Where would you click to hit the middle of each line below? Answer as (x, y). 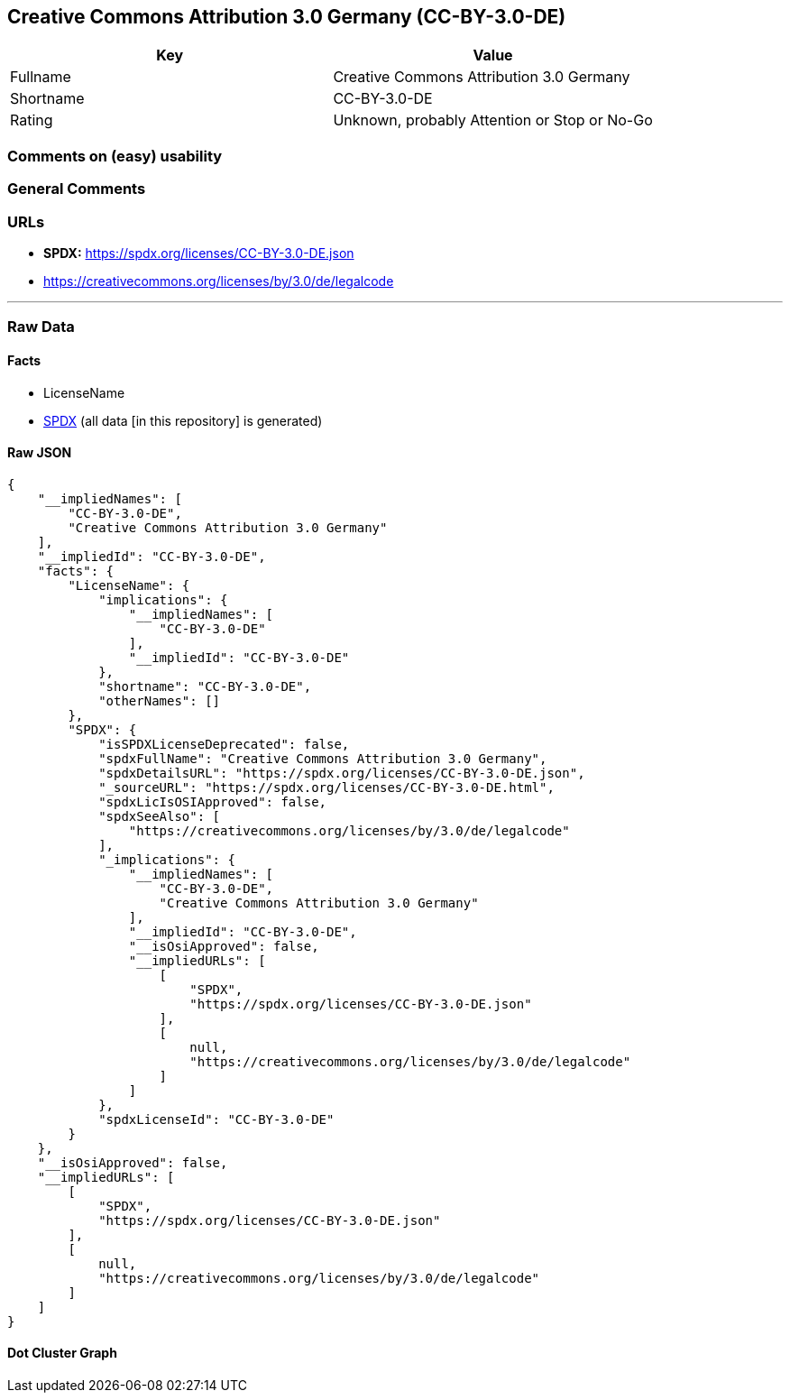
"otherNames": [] (160, 700)
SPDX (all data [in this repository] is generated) (183, 420)
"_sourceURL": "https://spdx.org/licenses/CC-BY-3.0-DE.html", (326, 787)
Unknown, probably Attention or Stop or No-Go (493, 120)
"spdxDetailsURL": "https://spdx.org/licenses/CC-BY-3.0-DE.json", (342, 773)
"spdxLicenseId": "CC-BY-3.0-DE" (216, 1119)
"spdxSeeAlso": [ (160, 816)
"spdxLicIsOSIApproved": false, (213, 801)
